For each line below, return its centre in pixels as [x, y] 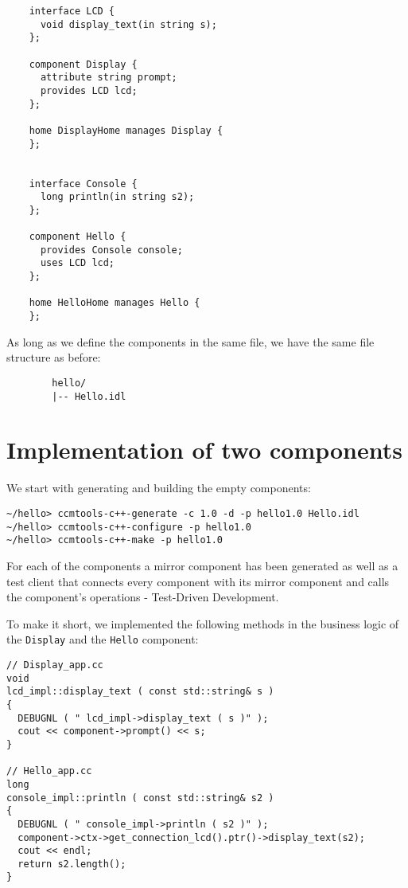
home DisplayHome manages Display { [126, 130]
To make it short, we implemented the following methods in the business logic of [203, 623]
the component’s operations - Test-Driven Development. [143, 597]
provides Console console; [111, 250]
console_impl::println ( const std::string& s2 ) [140, 798]
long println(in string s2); [117, 197]
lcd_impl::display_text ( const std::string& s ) [140, 692]
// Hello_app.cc [49, 771]
